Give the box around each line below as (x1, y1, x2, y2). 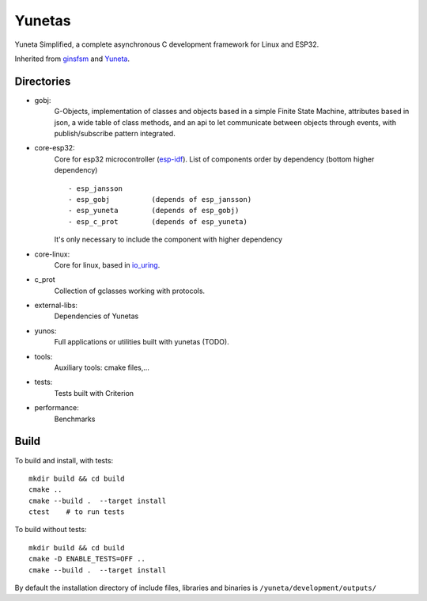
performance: (34, 403, 79, 413)
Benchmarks (54, 414, 96, 424)
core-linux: (34, 249, 70, 259)
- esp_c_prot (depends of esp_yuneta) (68, 217, 248, 226)
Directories (14, 74, 71, 88)
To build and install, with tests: (14, 455, 114, 465)
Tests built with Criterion (54, 388, 134, 397)
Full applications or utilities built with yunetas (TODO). (54, 337, 229, 347)
